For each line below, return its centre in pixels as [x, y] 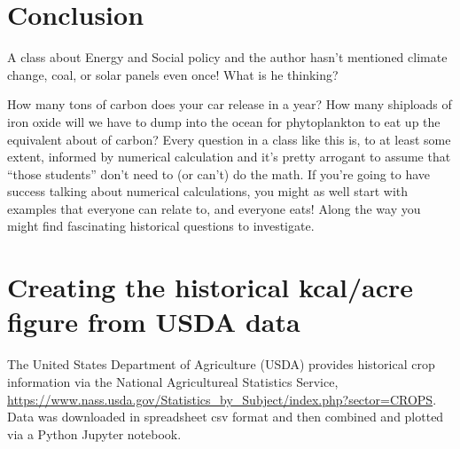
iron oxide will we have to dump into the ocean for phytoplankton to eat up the [224, 121]
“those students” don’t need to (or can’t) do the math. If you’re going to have [219, 173]
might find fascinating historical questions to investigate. [161, 226]
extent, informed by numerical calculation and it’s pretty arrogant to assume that [229, 157]
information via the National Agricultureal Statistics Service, [173, 381]
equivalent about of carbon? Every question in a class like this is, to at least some [229, 139]
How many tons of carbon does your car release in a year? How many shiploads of [230, 104]
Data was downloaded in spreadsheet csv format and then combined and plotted [226, 417]
